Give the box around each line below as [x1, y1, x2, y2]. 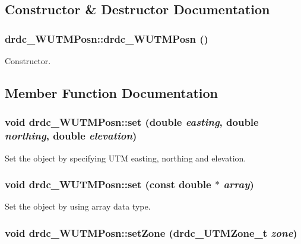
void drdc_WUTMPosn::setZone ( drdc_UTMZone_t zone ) [5, 225, 297, 240]
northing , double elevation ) [5, 128, 137, 143]
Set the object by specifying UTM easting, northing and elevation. [5, 151, 246, 164]
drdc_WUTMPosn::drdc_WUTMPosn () [5, 31, 208, 46]
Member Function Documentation [5, 83, 218, 102]
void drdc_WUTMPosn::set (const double [5, 177, 211, 192]
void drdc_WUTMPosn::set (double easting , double [5, 115, 259, 129]
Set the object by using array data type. [5, 200, 151, 213]
